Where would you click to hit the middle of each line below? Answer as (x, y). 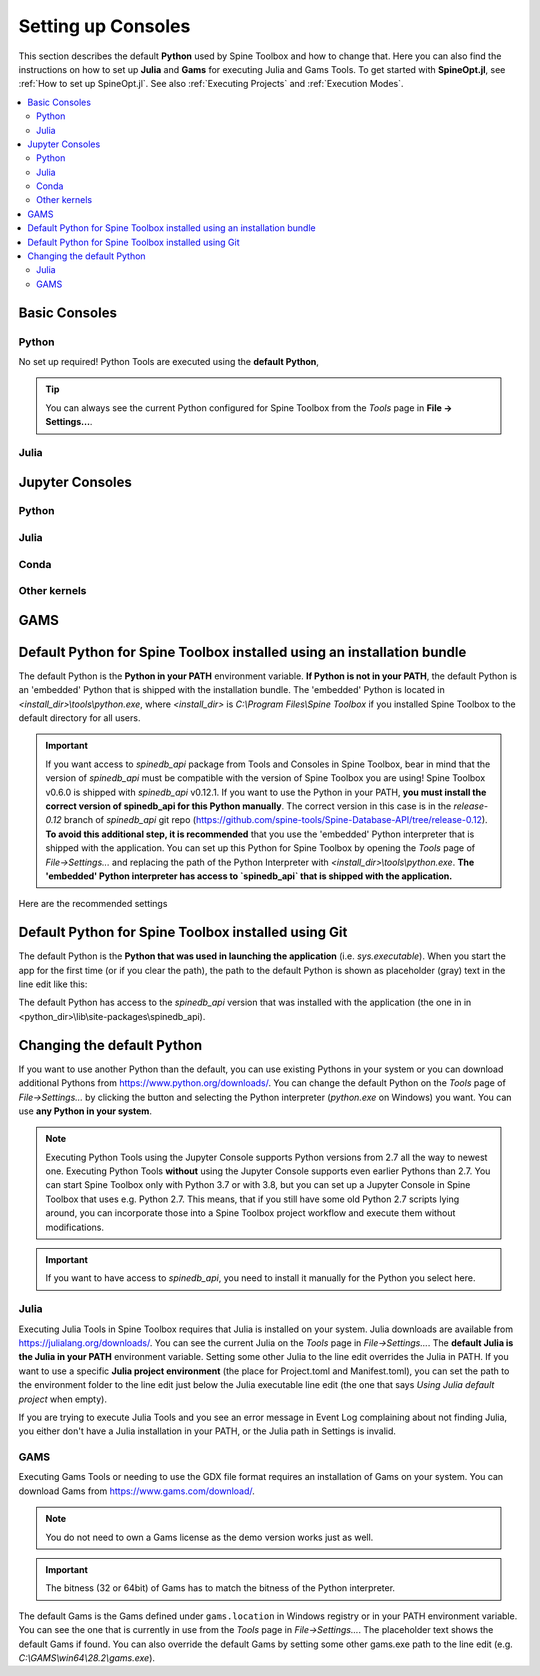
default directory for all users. (79, 718)
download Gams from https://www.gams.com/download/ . (136, 1491)
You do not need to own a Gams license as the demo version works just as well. (209, 1537)
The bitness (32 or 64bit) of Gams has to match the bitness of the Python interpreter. (220, 1588)
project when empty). (62, 1399)
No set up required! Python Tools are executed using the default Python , (169, 361)
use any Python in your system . (85, 1111)
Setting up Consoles (104, 26)
